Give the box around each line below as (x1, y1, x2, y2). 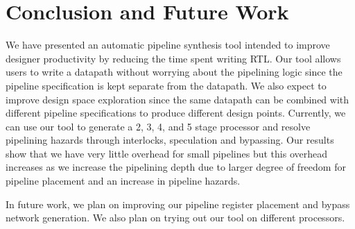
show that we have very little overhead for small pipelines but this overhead (6, 146, 328, 160)
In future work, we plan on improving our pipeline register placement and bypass (6, 196, 350, 211)
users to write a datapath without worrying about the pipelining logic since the (6, 65, 343, 79)
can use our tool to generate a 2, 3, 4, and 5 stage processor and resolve (6, 119, 311, 133)
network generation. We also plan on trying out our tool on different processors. (6, 210, 345, 225)
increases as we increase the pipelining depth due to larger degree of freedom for (6, 160, 346, 174)
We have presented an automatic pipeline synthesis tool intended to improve (6, 37, 330, 52)
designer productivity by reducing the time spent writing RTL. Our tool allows (6, 51, 341, 65)
